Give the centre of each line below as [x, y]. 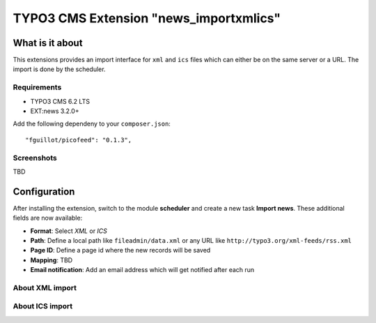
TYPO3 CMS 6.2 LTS [60, 101]
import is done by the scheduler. [59, 69]
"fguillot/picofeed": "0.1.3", [79, 140]
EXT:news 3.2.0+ [55, 111]
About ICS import [43, 306]
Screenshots [35, 158]
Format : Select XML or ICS [69, 231]
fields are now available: [48, 218]
